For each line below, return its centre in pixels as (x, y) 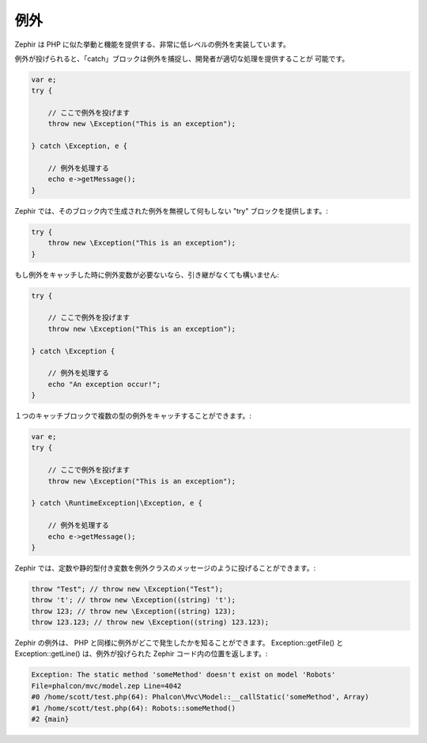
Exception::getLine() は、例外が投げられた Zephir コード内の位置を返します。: (141, 654)
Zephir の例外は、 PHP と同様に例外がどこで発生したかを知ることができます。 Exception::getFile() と (179, 643)
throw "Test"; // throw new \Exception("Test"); (127, 589)
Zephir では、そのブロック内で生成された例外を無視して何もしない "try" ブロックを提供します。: (171, 210)
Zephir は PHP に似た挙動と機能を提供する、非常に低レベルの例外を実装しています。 (152, 44)
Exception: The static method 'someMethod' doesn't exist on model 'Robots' (183, 675)
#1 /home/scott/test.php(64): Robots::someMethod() (134, 708)
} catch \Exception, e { (79, 146)
